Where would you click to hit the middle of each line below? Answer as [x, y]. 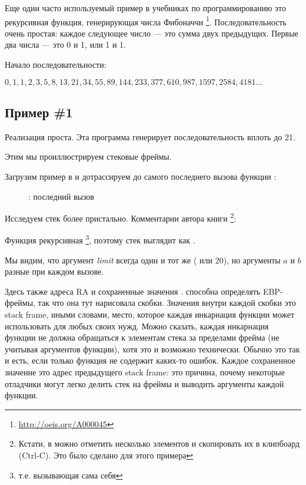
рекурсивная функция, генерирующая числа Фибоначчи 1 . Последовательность [146, 21]
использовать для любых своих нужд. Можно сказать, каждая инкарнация [137, 326]
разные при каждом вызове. [54, 271]
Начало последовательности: [56, 65]
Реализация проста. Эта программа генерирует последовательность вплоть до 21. [150, 136]
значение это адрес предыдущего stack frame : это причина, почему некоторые [145, 372]
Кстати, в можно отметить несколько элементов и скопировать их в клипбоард [159, 443]
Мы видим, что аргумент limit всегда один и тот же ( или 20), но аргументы [143, 260]
